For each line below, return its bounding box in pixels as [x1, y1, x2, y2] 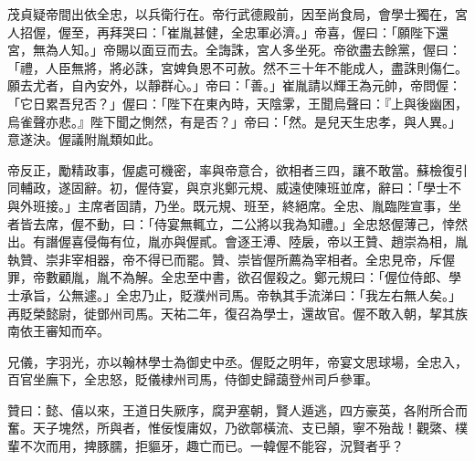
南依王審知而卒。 [7, 321, 110, 341]
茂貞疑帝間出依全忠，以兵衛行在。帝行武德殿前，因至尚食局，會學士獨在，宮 [7, 5, 468, 23]
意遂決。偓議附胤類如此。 [7, 130, 161, 149]
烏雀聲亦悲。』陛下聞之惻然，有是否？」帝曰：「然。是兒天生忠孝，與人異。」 [7, 111, 461, 131]
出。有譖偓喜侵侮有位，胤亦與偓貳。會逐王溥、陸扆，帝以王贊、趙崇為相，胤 [7, 232, 468, 251]
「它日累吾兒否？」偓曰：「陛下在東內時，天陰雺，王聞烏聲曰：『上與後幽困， [7, 93, 468, 112]
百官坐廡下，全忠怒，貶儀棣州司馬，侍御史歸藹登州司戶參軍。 [7, 370, 378, 389]
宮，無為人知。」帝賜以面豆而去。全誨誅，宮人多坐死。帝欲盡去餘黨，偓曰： [7, 40, 461, 59]
